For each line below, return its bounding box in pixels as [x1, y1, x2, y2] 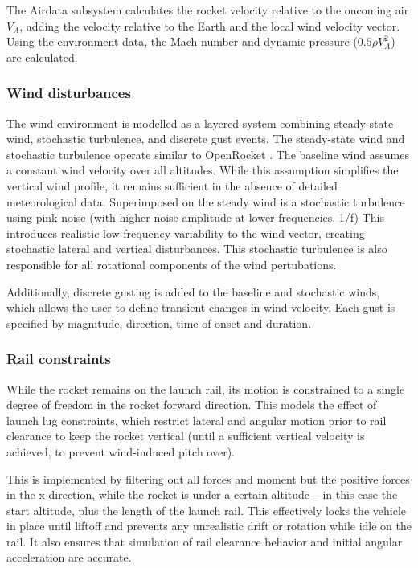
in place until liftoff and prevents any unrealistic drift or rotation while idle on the [6, 517, 412, 534]
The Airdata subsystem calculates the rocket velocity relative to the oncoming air [6, 2, 409, 18]
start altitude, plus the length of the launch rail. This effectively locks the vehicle [6, 501, 406, 518]
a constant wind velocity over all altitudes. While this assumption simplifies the [6, 161, 399, 178]
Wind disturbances [6, 83, 131, 103]
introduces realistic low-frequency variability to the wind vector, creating [6, 224, 365, 241]
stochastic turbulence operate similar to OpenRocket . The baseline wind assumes [6, 145, 409, 162]
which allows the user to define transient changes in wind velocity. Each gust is [6, 299, 395, 316]
